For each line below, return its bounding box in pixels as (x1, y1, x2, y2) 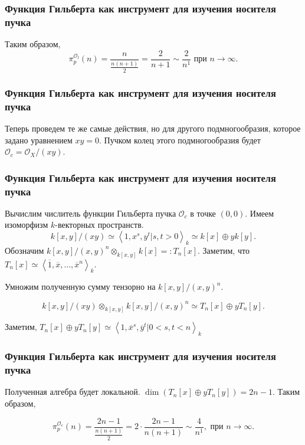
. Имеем (245, 207, 274, 219)
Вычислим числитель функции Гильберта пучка (5, 207, 176, 219)
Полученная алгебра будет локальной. (5, 385, 140, 398)
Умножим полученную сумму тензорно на (5, 280, 156, 293)
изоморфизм (5, 218, 48, 231)
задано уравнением (5, 133, 73, 146)
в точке (190, 207, 216, 219)
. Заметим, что (198, 244, 250, 256)
